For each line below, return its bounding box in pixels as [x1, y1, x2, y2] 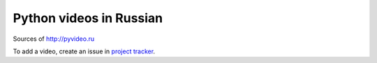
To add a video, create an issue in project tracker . [13, 47, 156, 55]
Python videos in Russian [13, 10, 163, 26]
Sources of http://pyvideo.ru [13, 35, 94, 43]
